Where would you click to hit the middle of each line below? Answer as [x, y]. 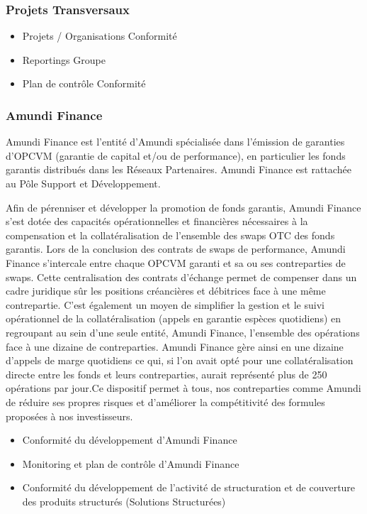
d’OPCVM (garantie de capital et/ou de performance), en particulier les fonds [176, 155]
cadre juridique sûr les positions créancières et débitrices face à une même [166, 291]
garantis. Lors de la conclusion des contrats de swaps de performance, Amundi [176, 249]
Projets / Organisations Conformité [100, 36]
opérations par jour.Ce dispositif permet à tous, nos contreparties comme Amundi [183, 388]
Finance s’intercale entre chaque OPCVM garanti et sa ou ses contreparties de [176, 262]
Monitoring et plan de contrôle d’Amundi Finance [131, 463]
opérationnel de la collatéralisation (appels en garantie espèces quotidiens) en [174, 318]
